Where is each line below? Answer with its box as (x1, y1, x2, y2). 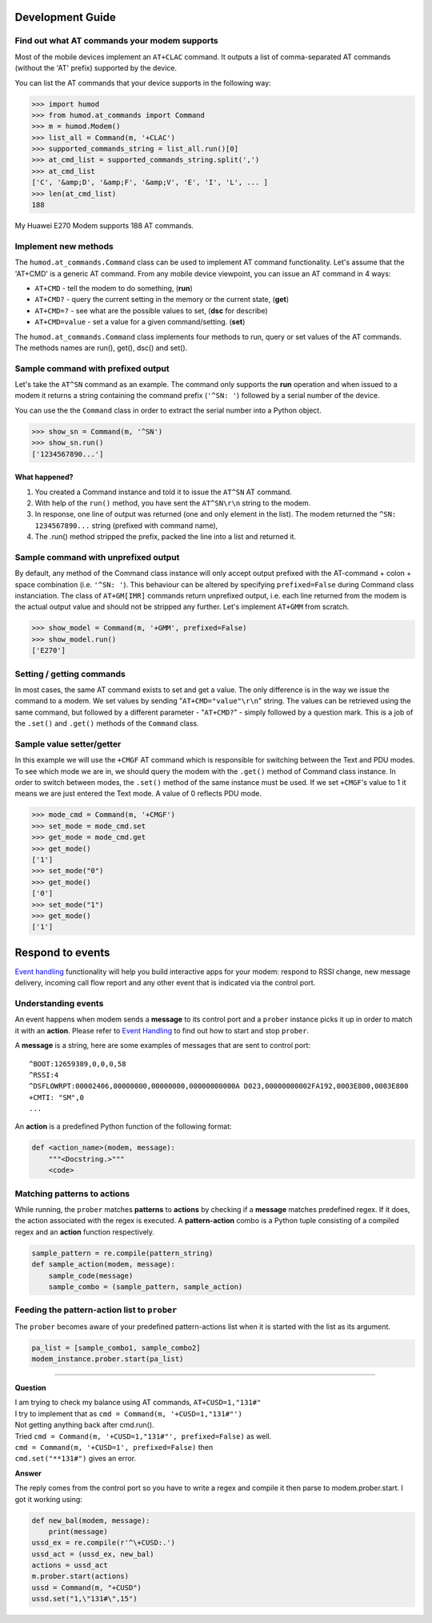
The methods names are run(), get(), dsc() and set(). (14, 343, 188, 352)
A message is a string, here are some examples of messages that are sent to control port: (14, 1041, 311, 1050)
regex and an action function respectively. (14, 1226, 155, 1237)
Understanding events (14, 997, 104, 1009)
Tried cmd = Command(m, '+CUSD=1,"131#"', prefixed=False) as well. (14, 1431, 272, 1441)
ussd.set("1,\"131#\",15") (31, 1594, 138, 1604)
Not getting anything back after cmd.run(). (14, 1420, 155, 1430)
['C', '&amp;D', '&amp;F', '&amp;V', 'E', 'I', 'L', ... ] (31, 178, 268, 187)
